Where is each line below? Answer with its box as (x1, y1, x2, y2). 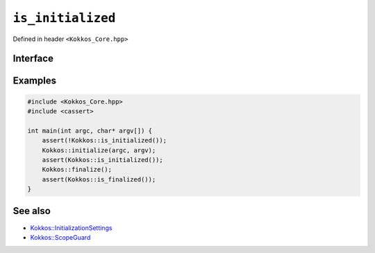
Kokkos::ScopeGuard (30, 233, 91, 241)
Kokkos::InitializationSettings (30, 223, 112, 232)
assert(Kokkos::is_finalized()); (42, 175, 156, 183)
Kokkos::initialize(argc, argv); (42, 146, 156, 154)
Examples (12, 75, 57, 87)
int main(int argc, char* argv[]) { (27, 126, 153, 135)
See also (12, 205, 51, 217)
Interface (12, 53, 53, 65)
